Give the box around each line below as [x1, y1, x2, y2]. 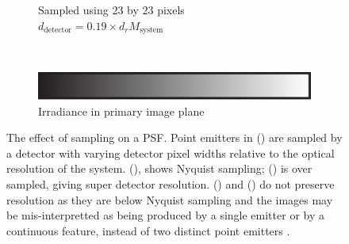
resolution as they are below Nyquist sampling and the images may [6, 191, 333, 208]
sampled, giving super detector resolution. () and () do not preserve [6, 175, 335, 192]
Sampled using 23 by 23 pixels [38, 2, 185, 17]
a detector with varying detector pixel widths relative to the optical [6, 144, 335, 161]
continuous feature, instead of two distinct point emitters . [6, 222, 290, 238]
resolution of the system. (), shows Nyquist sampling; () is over [6, 160, 313, 177]
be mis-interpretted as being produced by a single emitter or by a [6, 207, 324, 223]
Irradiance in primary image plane [38, 102, 205, 119]
